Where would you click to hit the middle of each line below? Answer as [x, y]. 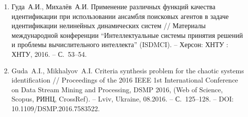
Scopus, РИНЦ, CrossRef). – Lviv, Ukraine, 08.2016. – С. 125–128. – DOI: [123, 99]
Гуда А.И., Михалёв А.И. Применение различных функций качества [113, 6]
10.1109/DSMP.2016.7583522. [56, 108]
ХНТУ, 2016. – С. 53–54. [49, 54]
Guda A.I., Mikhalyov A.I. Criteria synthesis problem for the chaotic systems [128, 70]
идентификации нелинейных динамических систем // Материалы [108, 25]
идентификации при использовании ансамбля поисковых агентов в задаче [120, 16]
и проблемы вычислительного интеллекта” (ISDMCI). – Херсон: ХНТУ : [120, 44]
